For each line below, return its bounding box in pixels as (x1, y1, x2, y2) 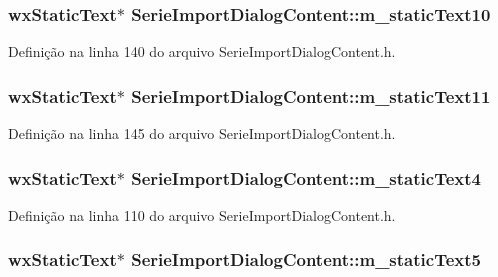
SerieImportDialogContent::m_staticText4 (131, 165, 481, 190)
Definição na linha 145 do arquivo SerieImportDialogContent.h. (8, 123, 396, 144)
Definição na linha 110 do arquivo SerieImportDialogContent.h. (8, 204, 396, 225)
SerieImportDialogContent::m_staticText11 (131, 83, 491, 108)
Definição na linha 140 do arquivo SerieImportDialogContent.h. (8, 41, 396, 62)
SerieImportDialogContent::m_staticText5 (131, 247, 481, 272)
